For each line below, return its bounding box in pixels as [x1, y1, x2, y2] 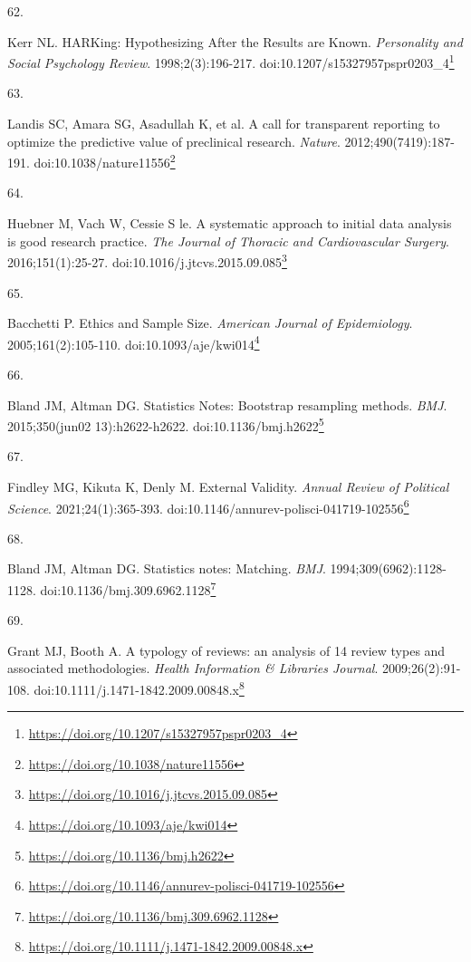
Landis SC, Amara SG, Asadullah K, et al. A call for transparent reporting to [7, 114, 440, 133]
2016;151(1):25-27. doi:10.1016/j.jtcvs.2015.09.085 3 [7, 250, 287, 271]
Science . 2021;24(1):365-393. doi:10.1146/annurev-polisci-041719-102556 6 [7, 495, 409, 517]
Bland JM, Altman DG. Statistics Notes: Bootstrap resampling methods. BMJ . [7, 395, 447, 414]
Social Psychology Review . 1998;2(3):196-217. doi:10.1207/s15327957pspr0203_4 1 [7, 51, 455, 72]
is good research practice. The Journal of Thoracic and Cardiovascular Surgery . [7, 231, 450, 250]
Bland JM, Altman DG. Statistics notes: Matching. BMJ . [7, 559, 326, 578]
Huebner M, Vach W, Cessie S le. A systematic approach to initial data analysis [7, 214, 452, 233]
